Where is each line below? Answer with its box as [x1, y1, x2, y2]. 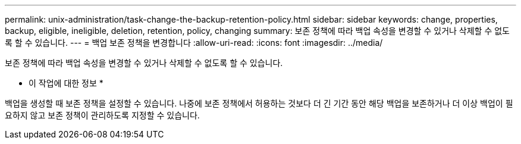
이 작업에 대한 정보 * [29, 78, 103, 88]
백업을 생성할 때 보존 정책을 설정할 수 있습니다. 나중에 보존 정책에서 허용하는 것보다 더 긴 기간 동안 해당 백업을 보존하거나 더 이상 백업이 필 [5, 98, 513, 108]
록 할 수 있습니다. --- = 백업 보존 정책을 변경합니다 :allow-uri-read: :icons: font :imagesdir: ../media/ [5, 37, 383, 48]
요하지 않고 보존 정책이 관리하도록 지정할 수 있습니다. [5, 110, 200, 120]
